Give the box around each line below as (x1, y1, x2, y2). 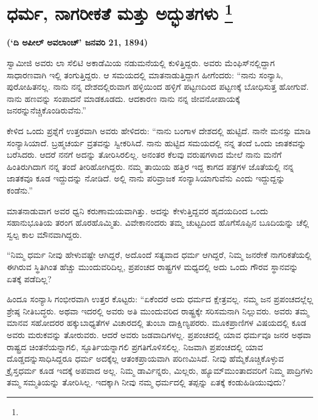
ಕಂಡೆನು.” (7, 183, 33, 196)
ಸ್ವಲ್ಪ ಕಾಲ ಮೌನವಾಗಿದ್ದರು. (7, 228, 82, 240)
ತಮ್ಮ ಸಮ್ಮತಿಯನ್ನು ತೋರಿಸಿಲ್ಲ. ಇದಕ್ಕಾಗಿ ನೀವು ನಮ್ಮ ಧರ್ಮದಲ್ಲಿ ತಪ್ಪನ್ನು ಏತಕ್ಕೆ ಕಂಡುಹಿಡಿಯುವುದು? (7, 376, 286, 388)
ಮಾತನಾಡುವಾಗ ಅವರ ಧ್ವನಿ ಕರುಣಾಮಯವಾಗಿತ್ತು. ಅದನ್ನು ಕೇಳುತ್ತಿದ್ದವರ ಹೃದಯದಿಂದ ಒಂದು (7, 204, 268, 217)
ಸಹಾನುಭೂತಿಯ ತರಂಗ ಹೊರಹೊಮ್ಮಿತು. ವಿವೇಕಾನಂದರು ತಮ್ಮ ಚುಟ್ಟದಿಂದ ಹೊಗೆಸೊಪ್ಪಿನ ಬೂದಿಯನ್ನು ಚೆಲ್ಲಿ (7, 216, 309, 229)
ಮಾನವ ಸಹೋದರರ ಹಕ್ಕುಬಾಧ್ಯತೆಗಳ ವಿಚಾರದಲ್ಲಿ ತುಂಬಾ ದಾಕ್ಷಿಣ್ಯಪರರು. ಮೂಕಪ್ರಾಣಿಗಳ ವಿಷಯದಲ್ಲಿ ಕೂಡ (7, 316, 306, 329)
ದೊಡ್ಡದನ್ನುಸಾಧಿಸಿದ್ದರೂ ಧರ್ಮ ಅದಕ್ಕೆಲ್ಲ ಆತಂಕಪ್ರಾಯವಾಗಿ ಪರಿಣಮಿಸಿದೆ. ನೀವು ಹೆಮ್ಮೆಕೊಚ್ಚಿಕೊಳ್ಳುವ (7, 352, 284, 365)
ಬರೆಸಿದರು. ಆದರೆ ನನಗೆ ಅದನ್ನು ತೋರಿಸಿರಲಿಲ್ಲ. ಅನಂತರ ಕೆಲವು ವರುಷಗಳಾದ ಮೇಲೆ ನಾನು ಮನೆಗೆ (7, 148, 282, 161)
